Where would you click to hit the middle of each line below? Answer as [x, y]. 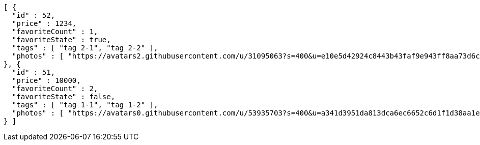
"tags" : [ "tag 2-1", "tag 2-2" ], [85, 48]
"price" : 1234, [44, 23]
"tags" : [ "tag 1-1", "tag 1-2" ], [85, 105]
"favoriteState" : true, [61, 40]
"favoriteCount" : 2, [55, 89]
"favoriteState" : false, [64, 97]
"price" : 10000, [46, 80]
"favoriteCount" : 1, [55, 32]
